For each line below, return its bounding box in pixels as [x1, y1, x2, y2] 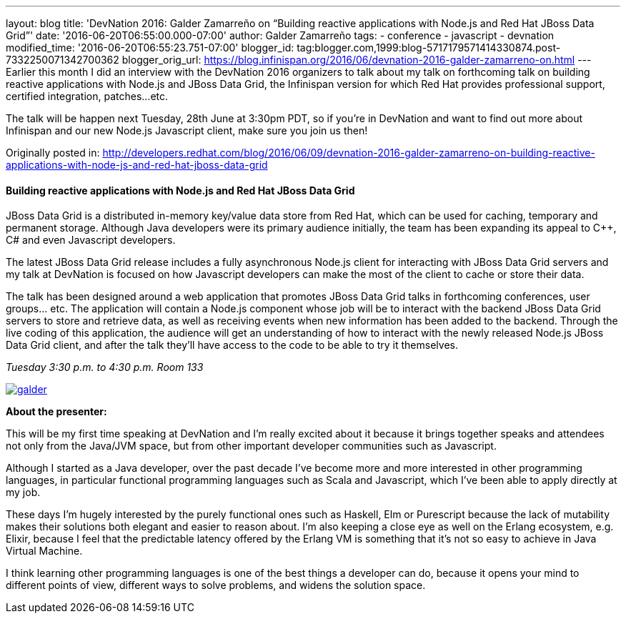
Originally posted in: [6, 147, 100, 159]
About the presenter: [6, 405, 107, 418]
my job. [6, 486, 41, 499]
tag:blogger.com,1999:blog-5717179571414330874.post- [297, 41, 561, 54]
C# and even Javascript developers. [6, 234, 176, 247]
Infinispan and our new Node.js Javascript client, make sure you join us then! [6, 124, 368, 137]
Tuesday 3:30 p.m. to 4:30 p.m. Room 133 [6, 361, 204, 374]
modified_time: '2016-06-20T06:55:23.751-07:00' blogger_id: [6, 41, 294, 54]
